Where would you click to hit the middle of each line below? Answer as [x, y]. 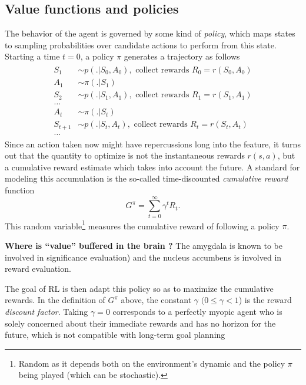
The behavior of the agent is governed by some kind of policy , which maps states [150, 33]
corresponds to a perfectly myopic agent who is [197, 311]
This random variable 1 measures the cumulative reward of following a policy [142, 225]
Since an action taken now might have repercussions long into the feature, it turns [153, 144]
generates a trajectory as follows [182, 56]
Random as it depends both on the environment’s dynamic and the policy [152, 363]
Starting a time [32, 56]
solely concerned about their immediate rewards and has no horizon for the [140, 323]
